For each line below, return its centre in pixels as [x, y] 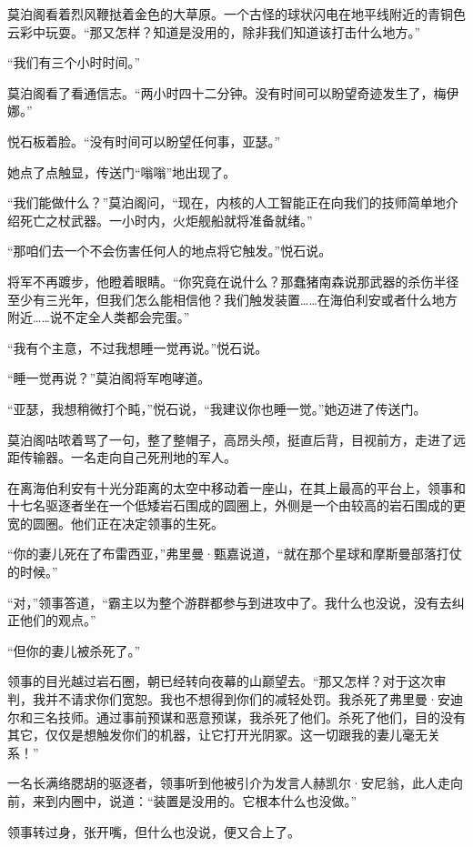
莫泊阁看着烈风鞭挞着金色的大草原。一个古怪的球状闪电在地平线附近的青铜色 [236, 14]
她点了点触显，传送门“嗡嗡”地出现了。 [122, 171]
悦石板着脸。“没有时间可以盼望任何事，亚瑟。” [144, 141]
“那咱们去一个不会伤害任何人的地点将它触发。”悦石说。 [170, 251]
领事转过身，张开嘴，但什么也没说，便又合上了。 [154, 831]
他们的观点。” [58, 620]
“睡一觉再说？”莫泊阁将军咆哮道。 [109, 378]
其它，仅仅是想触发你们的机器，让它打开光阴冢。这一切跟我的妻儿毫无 [217, 735]
